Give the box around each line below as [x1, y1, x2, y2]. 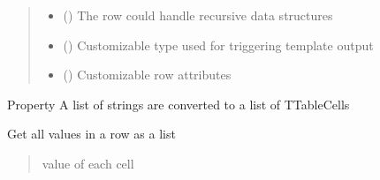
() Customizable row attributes [63, 65, 232, 84]
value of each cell [42, 154, 134, 172]
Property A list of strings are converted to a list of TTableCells [7, 94, 350, 113]
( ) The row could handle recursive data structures [63, 6, 333, 24]
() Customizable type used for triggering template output [63, 35, 374, 54]
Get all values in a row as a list [7, 124, 176, 143]
